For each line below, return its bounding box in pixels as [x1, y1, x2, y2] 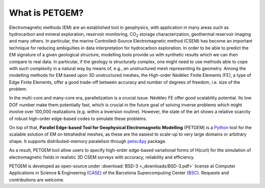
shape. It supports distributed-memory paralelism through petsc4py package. [9, 138, 167, 144]
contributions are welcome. [9, 177, 65, 183]
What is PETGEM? [9, 7, 84, 18]
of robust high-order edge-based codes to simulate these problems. [9, 116, 147, 121]
